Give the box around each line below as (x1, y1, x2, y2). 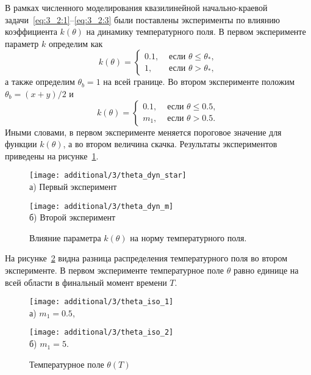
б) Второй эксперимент (29, 211, 116, 224)
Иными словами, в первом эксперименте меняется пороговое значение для (5, 125, 282, 138)
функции (5, 137, 37, 150)
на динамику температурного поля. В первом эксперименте (86, 25, 306, 38)
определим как (48, 37, 103, 49)
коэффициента (5, 25, 57, 38)
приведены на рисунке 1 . (5, 149, 99, 162)
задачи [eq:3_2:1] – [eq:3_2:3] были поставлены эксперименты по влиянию (5, 13, 281, 26)
